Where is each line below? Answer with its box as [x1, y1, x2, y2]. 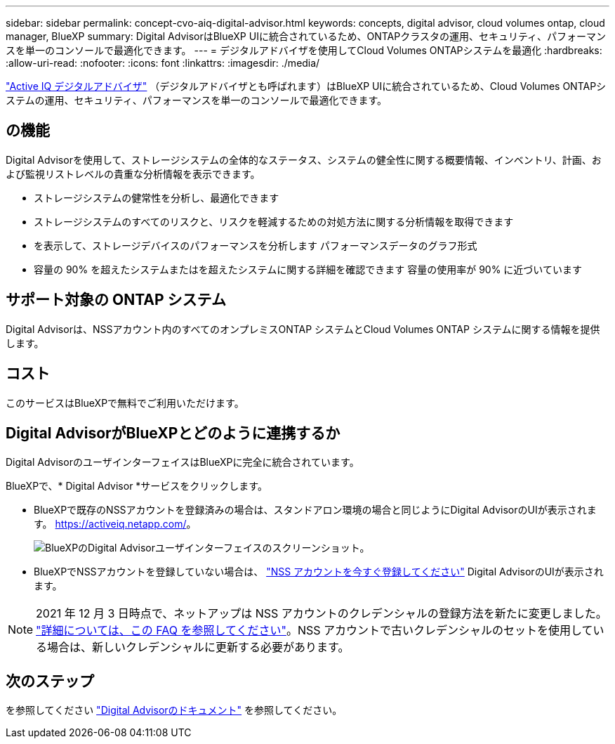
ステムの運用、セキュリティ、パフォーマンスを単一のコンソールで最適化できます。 [6, 94, 388, 106]
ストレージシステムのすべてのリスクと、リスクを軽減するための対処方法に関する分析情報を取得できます [34, 215, 514, 228]
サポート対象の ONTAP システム [6, 291, 226, 309]
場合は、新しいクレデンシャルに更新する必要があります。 [47, 640, 350, 655]
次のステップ [6, 672, 94, 690]
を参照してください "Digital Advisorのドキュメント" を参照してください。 [6, 704, 343, 717]
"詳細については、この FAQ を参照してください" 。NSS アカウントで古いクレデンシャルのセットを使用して [36, 623, 593, 638]
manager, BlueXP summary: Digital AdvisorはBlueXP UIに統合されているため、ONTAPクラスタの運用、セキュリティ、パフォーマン [6, 30, 607, 42]
